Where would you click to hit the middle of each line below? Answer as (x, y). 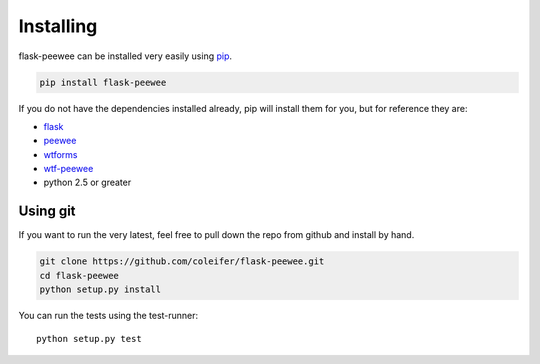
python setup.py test (89, 338)
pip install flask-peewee (103, 82)
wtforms (61, 154)
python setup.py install (100, 289)
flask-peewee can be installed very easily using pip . (125, 56)
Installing (58, 26)
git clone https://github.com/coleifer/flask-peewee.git (182, 261)
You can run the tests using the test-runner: (108, 316)
